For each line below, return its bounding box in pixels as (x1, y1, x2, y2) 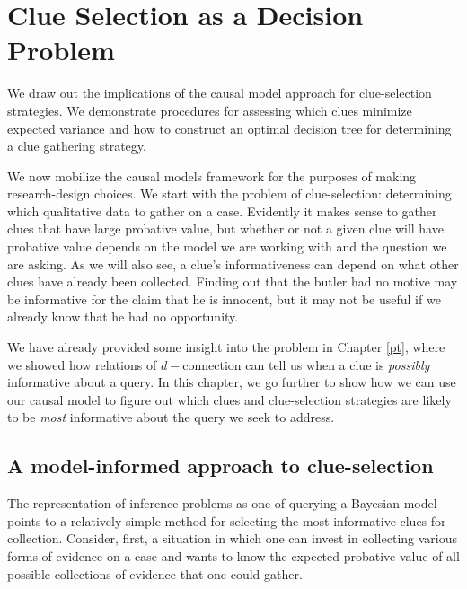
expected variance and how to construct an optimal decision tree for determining (7, 119, 452, 137)
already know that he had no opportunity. (7, 307, 239, 326)
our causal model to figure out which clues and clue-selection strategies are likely (7, 390, 452, 409)
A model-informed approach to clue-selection (7, 452, 434, 479)
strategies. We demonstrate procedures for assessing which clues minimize (7, 101, 412, 119)
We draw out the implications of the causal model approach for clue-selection (7, 84, 432, 102)
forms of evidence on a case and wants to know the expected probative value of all (7, 546, 460, 565)
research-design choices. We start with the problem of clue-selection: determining (7, 184, 452, 203)
